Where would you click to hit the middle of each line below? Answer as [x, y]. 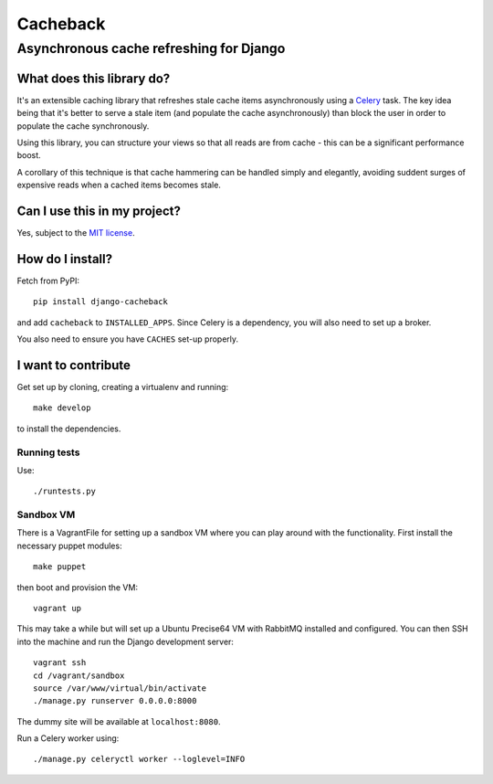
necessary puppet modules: [69, 546]
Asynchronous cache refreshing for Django [151, 48]
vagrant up [58, 608]
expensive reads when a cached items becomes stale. [119, 185]
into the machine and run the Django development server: [126, 641]
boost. [29, 155]
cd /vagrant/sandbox [79, 675]
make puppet [60, 567]
